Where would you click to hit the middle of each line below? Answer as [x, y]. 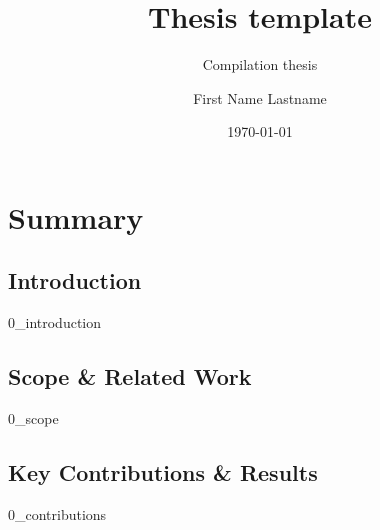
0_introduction [55, 322]
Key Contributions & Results [163, 472]
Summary [76, 216]
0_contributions [57, 513]
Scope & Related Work [130, 376]
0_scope [33, 418]
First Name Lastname [260, 97]
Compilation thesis [260, 64]
